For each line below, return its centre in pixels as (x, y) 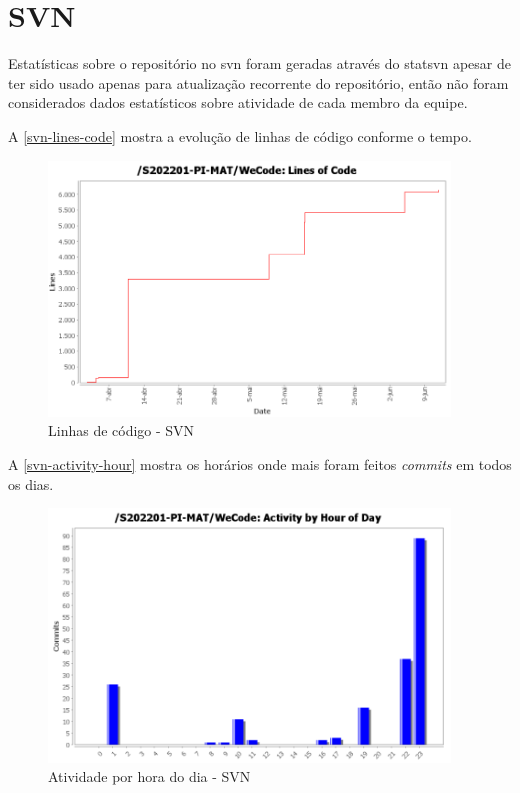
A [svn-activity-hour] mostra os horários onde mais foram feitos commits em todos (260, 463)
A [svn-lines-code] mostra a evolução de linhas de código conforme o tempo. (240, 135)
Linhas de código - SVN (121, 430)
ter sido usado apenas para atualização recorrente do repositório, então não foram (258, 82)
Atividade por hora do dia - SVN (149, 776)
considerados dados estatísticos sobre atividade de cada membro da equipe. (238, 102)
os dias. (31, 483)
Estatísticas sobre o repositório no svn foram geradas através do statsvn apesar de (259, 63)
